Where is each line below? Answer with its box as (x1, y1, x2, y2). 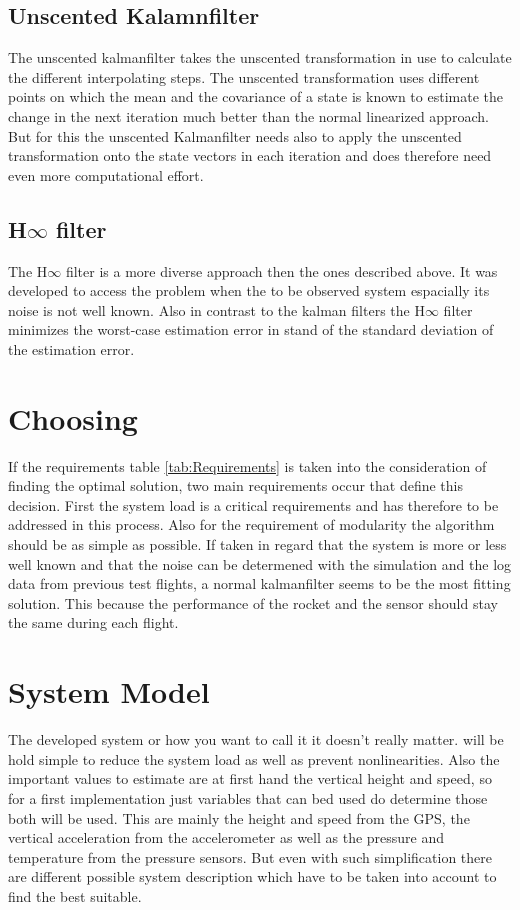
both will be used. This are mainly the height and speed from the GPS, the (8, 807, 470, 828)
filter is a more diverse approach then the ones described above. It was (65, 260, 498, 281)
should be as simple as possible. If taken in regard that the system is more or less (8, 534, 507, 555)
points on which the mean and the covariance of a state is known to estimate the (8, 86, 503, 107)
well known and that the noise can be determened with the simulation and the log (8, 553, 512, 574)
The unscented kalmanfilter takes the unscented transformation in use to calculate (8, 47, 512, 68)
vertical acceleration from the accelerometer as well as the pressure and (8, 827, 445, 848)
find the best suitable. (8, 885, 142, 906)
